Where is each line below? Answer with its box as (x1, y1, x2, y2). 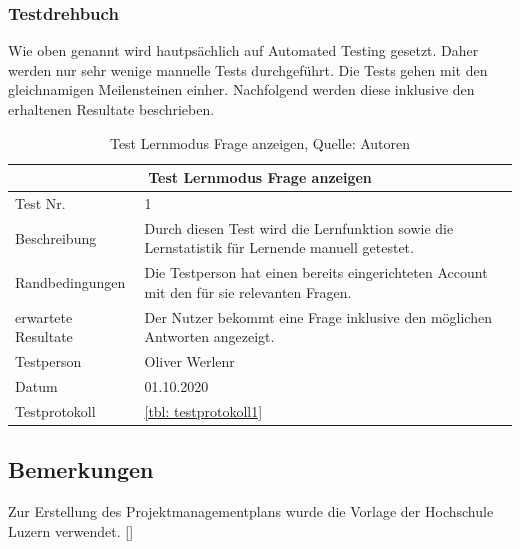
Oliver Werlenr (144, 351, 235, 372)
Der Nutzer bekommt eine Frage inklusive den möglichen (144, 306, 492, 327)
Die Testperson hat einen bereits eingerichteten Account (144, 262, 488, 283)
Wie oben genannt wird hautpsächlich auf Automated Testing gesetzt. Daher (8, 40, 479, 61)
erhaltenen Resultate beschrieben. (8, 99, 215, 119)
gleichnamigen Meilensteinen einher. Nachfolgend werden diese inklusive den (8, 79, 475, 100)
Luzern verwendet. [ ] (8, 520, 134, 541)
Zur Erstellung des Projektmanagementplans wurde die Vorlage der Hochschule (8, 501, 494, 522)
